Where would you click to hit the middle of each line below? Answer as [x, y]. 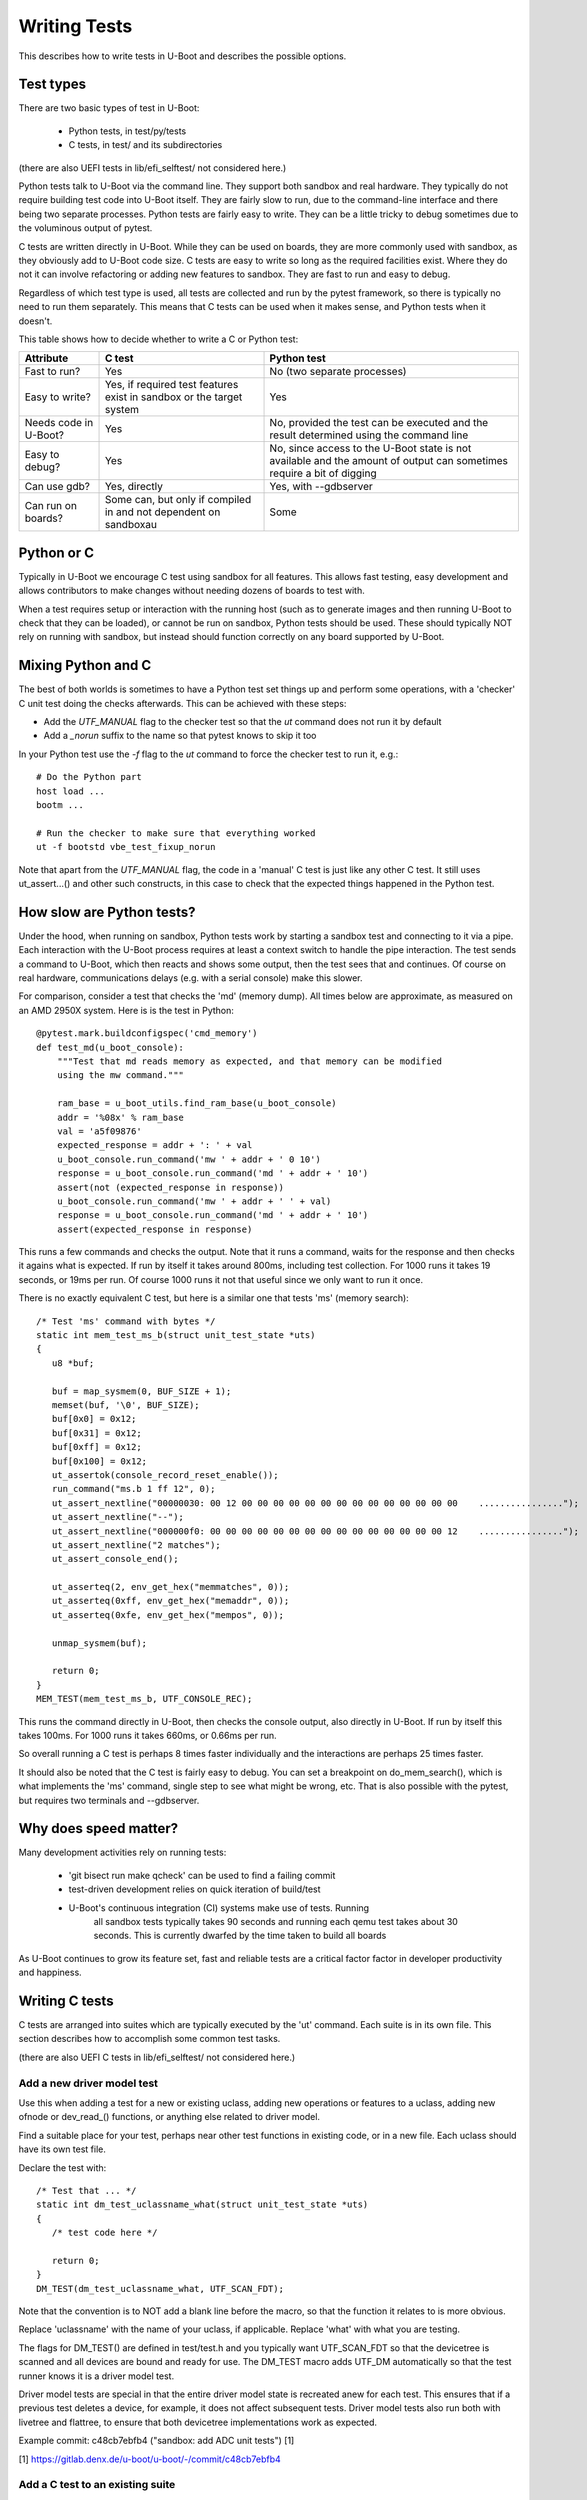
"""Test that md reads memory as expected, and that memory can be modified [249, 1061]
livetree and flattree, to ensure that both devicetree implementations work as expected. [198, 2422]
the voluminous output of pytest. [85, 228]
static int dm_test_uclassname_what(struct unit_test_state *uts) [202, 2204]
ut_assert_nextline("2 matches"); [136, 1544]
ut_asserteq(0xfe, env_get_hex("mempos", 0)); [168, 1614]
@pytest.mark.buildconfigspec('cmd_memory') [147, 1033]
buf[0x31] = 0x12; [96, 1433]
